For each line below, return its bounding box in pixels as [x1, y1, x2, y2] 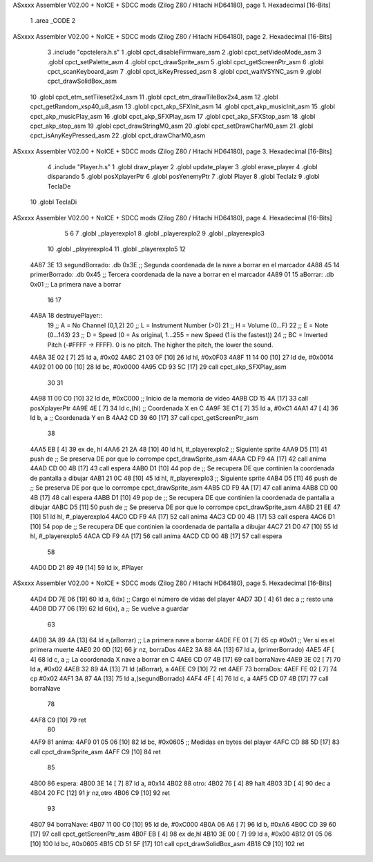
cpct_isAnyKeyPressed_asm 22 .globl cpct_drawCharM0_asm [30, 131, 206, 140]
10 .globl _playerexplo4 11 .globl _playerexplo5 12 [47, 245, 186, 253]
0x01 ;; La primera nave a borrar [30, 280, 122, 288]
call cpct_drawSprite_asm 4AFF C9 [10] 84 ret [30, 747, 162, 756]
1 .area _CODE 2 [30, 17, 76, 25]
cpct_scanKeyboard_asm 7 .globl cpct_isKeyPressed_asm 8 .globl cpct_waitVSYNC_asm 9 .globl [47, 67, 322, 75]
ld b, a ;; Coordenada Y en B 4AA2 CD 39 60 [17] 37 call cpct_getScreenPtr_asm [30, 413, 259, 421]
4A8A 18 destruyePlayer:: [30, 312, 103, 320]
